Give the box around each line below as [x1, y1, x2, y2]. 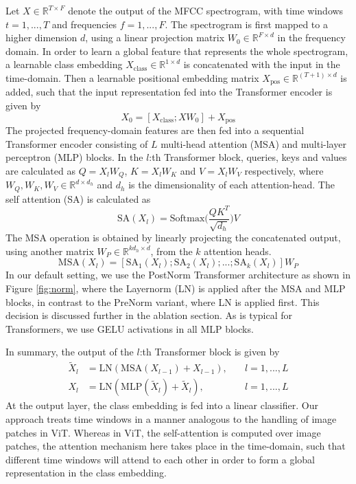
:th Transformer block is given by [139, 344, 280, 359]
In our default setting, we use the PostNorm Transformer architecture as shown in [5, 267, 351, 282]
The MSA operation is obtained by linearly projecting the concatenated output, [5, 230, 341, 245]
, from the [150, 243, 193, 258]
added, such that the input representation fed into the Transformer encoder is [5, 85, 333, 99]
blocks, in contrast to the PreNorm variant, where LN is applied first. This [5, 294, 320, 309]
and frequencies [51, 16, 117, 31]
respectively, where [244, 163, 324, 177]
